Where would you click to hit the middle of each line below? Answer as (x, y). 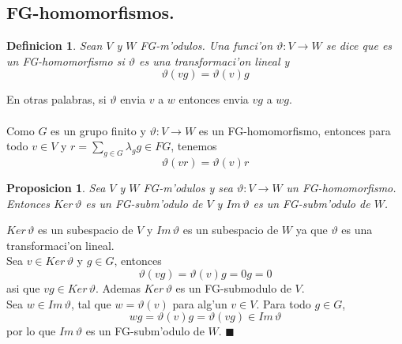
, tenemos (194, 146)
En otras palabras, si (56, 99)
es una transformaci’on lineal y (214, 60)
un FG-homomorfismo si (66, 60)
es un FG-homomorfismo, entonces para (295, 130)
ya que (312, 230)
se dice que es (359, 45)
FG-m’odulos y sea (188, 187)
